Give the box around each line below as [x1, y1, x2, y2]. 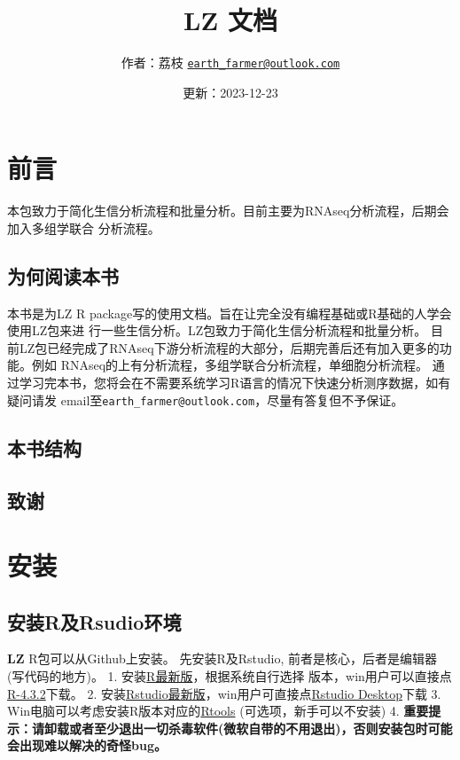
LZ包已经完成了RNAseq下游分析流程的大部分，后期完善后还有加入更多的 [19, 338, 440, 356]
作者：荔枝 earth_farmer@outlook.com [121, 53, 340, 72]
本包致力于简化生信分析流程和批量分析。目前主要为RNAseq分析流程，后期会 [7, 201, 449, 220]
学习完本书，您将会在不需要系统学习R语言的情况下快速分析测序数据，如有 [19, 373, 451, 392]
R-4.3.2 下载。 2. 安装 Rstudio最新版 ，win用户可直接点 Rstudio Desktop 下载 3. [7, 684, 441, 702]
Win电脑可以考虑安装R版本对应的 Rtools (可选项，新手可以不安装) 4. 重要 [7, 701, 429, 720]
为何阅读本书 [7, 262, 119, 289]
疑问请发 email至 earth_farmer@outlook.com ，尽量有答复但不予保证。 [7, 390, 404, 409]
